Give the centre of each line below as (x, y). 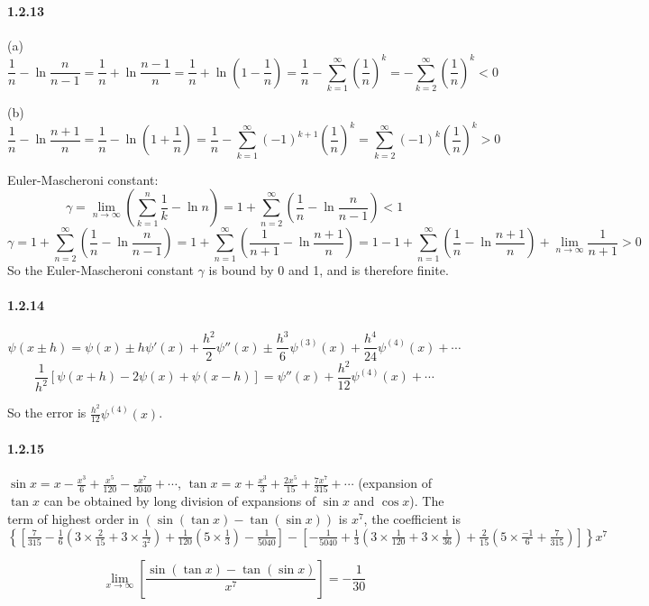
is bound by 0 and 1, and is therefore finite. (329, 269)
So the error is (47, 413)
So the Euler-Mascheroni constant (101, 269)
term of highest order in (73, 519)
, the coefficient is (412, 519)
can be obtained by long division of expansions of (180, 501)
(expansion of (395, 483)
